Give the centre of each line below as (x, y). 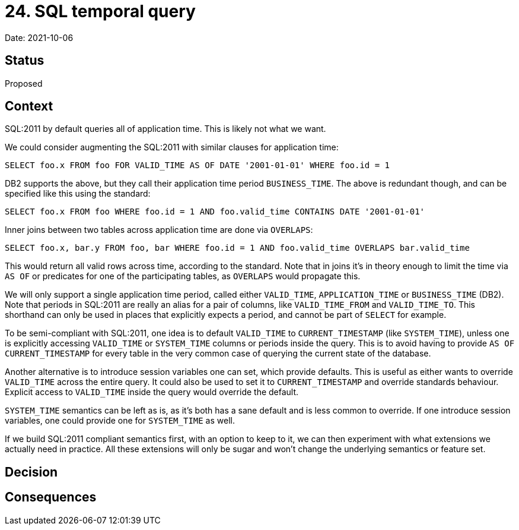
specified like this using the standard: (78, 194)
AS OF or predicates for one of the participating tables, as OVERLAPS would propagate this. (183, 276)
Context (29, 106)
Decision (31, 472)
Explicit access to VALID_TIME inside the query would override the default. (152, 392)
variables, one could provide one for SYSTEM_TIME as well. (120, 421)
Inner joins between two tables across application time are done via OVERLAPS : (159, 230)
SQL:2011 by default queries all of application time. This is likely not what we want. (165, 129)
